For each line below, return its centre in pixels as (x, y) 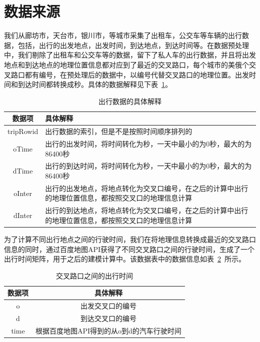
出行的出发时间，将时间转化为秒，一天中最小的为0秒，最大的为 (148, 143)
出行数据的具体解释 (130, 101)
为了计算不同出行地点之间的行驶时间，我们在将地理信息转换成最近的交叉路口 (130, 239)
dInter (23, 215)
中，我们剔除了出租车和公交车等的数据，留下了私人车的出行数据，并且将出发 (130, 55)
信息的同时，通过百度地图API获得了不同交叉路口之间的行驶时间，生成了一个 (129, 249)
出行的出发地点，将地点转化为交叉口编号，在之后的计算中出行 (147, 188)
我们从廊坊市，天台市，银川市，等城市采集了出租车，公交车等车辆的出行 (123, 35)
